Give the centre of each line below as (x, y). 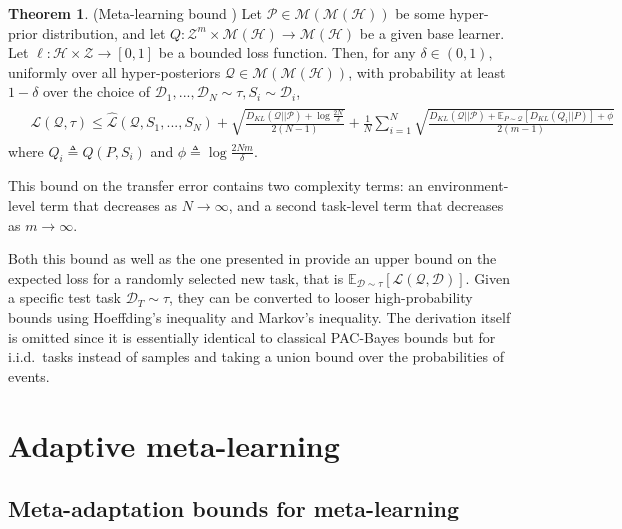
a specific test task (64, 297)
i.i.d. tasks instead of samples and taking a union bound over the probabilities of (256, 356)
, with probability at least (427, 71)
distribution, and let (104, 32)
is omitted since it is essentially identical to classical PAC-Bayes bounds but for (252, 336)
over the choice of (96, 91)
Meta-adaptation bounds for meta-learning (234, 508)
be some (420, 13)
